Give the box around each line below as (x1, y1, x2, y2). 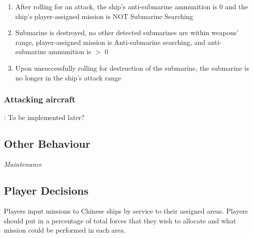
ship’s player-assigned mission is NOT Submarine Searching (15, 11, 193, 21)
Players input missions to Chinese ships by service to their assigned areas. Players (4, 205, 248, 216)
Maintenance (4, 159, 42, 169)
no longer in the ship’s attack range (15, 72, 122, 82)
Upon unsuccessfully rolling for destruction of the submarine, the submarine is (15, 62, 249, 73)
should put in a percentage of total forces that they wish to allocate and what (4, 215, 236, 225)
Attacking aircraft (4, 93, 76, 105)
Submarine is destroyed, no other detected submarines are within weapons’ (15, 27, 239, 38)
